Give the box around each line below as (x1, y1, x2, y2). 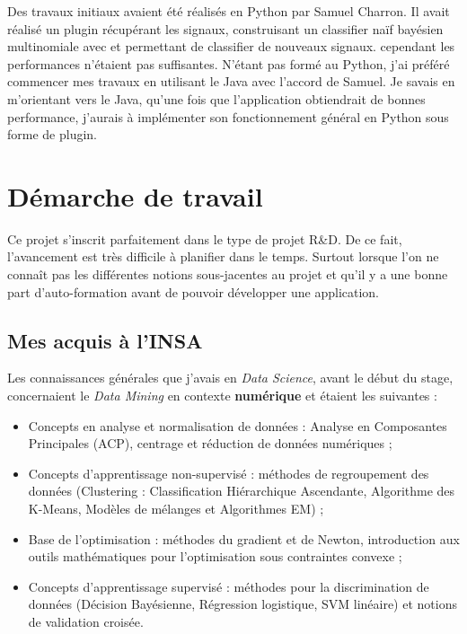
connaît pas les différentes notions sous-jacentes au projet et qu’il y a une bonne (7, 265, 448, 284)
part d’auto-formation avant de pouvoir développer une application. (7, 282, 380, 301)
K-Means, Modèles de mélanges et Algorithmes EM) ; (28, 499, 324, 518)
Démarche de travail (7, 177, 263, 214)
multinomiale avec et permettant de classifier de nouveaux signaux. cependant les (7, 37, 455, 56)
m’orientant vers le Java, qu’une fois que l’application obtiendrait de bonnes (7, 89, 426, 108)
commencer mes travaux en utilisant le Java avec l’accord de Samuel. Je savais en (7, 72, 455, 91)
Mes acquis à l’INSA (7, 326, 203, 354)
